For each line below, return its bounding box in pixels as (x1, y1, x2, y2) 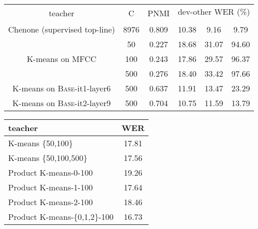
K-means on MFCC (26, 53, 97, 64)
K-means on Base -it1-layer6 (12, 82, 111, 94)
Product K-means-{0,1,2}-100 (8, 211, 114, 222)
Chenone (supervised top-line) (8, 23, 116, 35)
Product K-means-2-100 (8, 196, 93, 208)
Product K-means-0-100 (8, 167, 93, 178)
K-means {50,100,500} (8, 152, 88, 163)
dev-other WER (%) (178, 6, 250, 17)
